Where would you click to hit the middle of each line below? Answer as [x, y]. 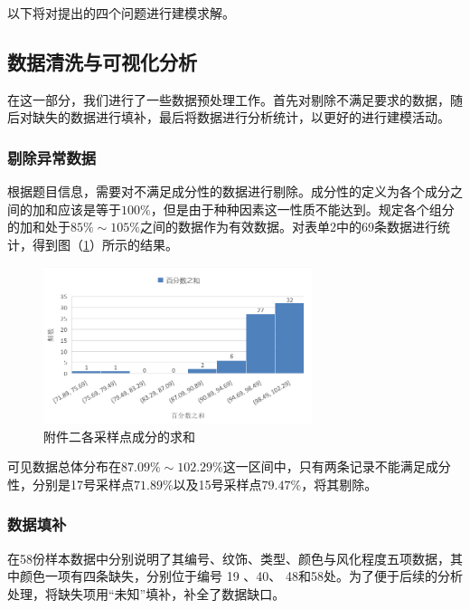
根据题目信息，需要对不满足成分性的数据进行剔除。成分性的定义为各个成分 [229, 191]
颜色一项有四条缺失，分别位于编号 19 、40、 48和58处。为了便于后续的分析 [241, 576]
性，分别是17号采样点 [70, 484]
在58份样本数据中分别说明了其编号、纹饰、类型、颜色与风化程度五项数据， [229, 558]
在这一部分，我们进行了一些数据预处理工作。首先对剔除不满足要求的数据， [229, 99]
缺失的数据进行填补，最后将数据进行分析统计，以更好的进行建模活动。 [241, 117]
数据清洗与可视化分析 [102, 61]
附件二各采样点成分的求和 [119, 436]
